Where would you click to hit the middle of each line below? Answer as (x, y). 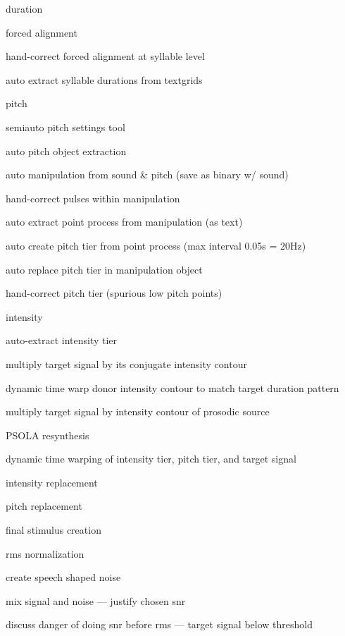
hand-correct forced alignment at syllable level (105, 56)
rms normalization (45, 553)
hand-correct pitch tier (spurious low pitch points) (114, 293)
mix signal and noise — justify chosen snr (96, 600)
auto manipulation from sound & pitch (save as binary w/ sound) (147, 175)
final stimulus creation (54, 530)
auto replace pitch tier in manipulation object (104, 269)
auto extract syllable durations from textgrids (104, 79)
